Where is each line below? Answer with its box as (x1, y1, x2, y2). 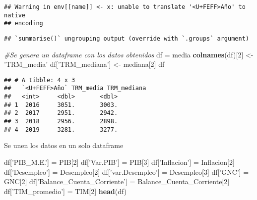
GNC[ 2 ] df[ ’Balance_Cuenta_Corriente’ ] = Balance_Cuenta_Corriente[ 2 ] (4, 176, 230, 187)
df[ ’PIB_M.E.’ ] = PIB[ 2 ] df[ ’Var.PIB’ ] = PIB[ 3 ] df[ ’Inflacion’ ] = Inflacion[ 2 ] (4, 157, 235, 167)
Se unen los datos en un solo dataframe (4, 140, 124, 150)
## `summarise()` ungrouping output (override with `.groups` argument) (4, 35, 249, 42)
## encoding (4, 20, 43, 27)
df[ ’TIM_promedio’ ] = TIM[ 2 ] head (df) (4, 186, 127, 196)
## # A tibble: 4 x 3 (4, 76, 75, 84)
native (4, 11, 25, 19)
